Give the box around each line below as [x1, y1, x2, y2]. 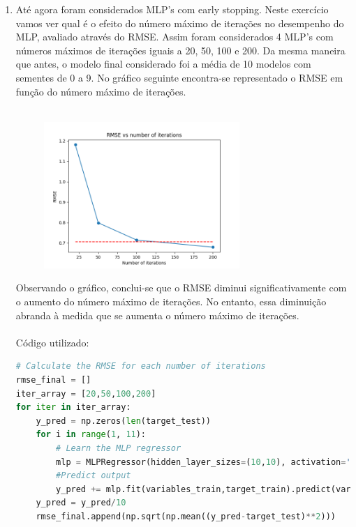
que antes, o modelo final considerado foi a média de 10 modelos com [15, 56, 311, 71]
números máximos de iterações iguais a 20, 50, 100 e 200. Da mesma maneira [15, 43, 346, 57]
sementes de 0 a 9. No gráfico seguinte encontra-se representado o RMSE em [15, 70, 343, 84]
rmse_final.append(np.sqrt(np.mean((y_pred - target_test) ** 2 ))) [36, 511, 336, 521]
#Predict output [56, 471, 131, 481]
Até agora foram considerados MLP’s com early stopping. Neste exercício [15, 2, 329, 16]
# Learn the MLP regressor [56, 443, 181, 453]
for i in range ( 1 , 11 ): [36, 429, 147, 440]
